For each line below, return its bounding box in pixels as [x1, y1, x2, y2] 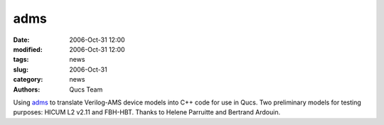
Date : [13, 36, 30, 44]
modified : [13, 45, 43, 53]
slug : [13, 65, 28, 74]
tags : [13, 55, 29, 64]
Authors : [13, 85, 41, 94]
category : [13, 75, 43, 84]
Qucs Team [69, 85, 103, 94]
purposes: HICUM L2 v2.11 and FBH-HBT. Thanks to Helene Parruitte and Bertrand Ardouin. [13, 108, 281, 116]
